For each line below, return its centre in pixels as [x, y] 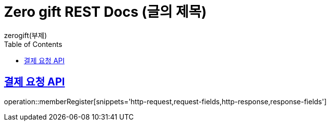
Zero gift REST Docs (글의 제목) [105, 12]
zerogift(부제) [26, 35]
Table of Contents [33, 44]
